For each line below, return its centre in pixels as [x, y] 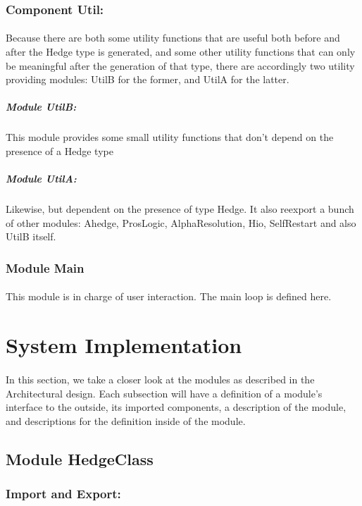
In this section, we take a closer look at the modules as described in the [160, 379]
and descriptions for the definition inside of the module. [126, 420]
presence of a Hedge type [60, 150]
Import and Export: [63, 493]
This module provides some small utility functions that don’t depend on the [170, 137]
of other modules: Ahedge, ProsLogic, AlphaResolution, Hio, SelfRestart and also [181, 222]
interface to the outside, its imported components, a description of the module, [176, 407]
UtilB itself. [31, 236]
